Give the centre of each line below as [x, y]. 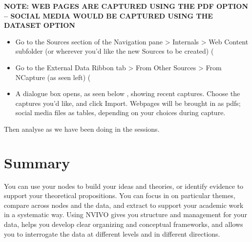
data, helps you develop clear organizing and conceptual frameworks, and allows [124, 224]
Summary [37, 162]
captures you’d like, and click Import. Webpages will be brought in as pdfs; [128, 103]
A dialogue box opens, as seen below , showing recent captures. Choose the [128, 93]
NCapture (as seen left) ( [53, 77]
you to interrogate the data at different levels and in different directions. [112, 233]
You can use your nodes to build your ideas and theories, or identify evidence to [124, 186]
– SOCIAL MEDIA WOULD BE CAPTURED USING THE [108, 15]
